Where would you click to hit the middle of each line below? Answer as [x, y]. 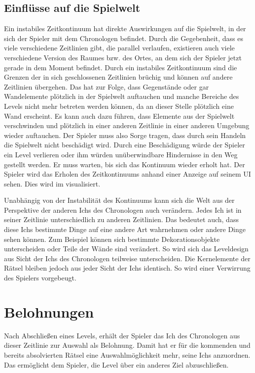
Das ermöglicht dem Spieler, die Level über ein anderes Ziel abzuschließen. [116, 364]
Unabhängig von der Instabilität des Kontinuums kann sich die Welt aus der [119, 200]
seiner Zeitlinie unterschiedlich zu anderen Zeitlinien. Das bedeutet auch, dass [121, 219]
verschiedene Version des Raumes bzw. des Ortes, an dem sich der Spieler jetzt [123, 57]
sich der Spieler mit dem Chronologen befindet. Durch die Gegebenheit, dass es [124, 38]
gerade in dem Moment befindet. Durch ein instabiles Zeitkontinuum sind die [121, 67]
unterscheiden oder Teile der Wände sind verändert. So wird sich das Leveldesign [126, 249]
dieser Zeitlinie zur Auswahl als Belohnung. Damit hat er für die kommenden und [127, 345]
